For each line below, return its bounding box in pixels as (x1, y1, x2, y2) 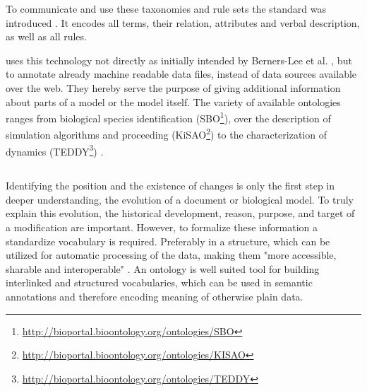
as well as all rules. (6, 29, 87, 44)
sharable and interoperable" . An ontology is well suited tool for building (6, 261, 320, 276)
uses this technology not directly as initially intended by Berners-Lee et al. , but (6, 52, 352, 67)
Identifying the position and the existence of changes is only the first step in (6, 178, 335, 193)
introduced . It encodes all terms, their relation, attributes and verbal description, (6, 15, 360, 30)
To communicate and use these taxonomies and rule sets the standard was (6, 1, 327, 16)
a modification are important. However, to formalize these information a (6, 220, 318, 235)
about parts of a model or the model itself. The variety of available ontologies (6, 94, 341, 109)
